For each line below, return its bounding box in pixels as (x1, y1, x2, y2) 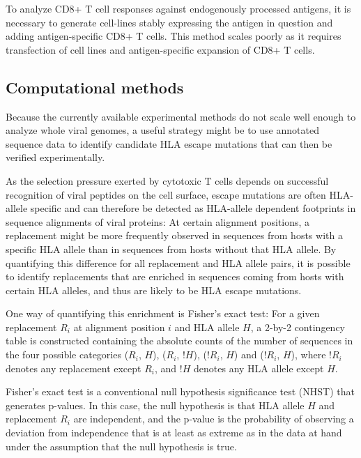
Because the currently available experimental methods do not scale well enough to (6, 109, 356, 123)
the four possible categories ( (6, 347, 129, 362)
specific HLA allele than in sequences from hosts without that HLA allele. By (6, 241, 337, 256)
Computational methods (6, 76, 184, 98)
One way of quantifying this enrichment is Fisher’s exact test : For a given (6, 306, 320, 321)
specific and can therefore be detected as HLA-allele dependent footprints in (30, 201, 356, 215)
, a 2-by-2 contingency (250, 319, 345, 334)
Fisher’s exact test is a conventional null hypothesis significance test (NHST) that (6, 384, 355, 399)
